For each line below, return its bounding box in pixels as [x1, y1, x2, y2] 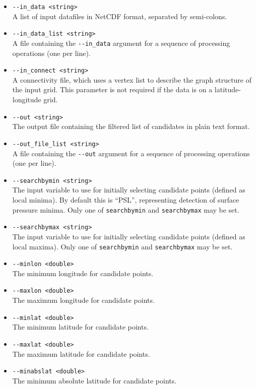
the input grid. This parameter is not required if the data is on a [12, 84, 213, 95]
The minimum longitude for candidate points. [12, 268, 154, 278]
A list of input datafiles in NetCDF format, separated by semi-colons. [12, 11, 227, 21]
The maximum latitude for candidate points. [12, 348, 150, 359]
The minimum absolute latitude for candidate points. [12, 375, 177, 385]
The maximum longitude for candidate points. [12, 295, 155, 305]
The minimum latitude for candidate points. [12, 321, 149, 332]
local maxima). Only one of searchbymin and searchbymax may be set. [12, 241, 233, 251]
